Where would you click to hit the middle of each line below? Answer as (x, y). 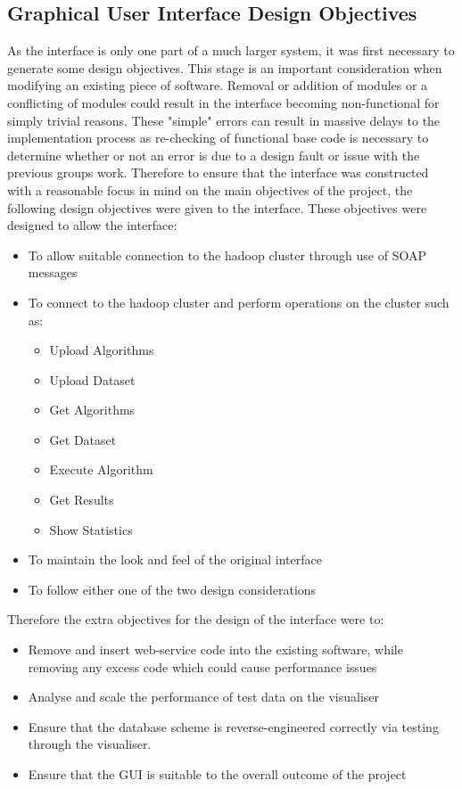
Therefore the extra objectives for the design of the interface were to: (196, 619)
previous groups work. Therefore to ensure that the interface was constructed (218, 173)
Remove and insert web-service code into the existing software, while (215, 649)
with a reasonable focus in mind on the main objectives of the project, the (210, 189)
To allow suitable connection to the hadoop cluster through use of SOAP (227, 255)
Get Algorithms (92, 410)
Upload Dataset (92, 379)
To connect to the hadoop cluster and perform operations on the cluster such (239, 302)
